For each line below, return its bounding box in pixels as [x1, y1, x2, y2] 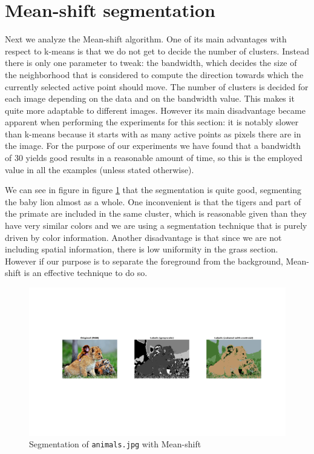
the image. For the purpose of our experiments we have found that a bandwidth [5, 139, 301, 152]
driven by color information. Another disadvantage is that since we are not [5, 231, 282, 243]
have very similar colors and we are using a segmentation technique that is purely [5, 219, 307, 232]
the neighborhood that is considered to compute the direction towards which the [5, 68, 304, 81]
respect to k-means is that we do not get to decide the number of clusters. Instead [5, 44, 309, 57]
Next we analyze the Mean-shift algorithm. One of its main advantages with [5, 33, 287, 45]
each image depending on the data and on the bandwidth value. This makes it [5, 92, 295, 105]
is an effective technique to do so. [24, 266, 148, 279]
